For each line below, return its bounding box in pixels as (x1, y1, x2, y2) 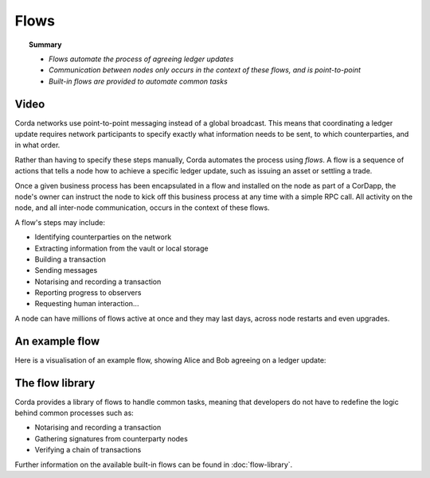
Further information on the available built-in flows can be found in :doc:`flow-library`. (14, 460, 293, 469)
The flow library (14, 376, 96, 390)
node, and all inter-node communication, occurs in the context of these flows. (14, 203, 270, 212)
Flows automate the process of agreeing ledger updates (49, 54, 234, 64)
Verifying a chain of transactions (34, 445, 142, 455)
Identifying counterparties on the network (34, 232, 172, 242)
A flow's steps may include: (14, 217, 106, 227)
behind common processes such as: (14, 408, 135, 418)
